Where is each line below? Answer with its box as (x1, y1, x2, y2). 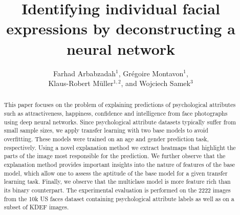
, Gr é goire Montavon (118, 68, 184, 78)
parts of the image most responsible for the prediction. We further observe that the (4, 152, 226, 160)
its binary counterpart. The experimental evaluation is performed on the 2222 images (4, 186, 231, 195)
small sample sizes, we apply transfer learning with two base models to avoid (4, 126, 208, 135)
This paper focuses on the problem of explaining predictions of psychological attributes (4, 100, 236, 109)
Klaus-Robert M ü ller (48, 78, 114, 89)
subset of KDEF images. (4, 203, 69, 211)
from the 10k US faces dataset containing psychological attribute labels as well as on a (4, 194, 234, 203)
